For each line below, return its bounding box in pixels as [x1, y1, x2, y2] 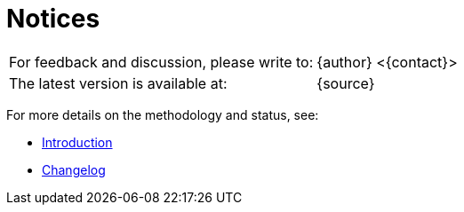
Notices [6, 4, 100, 34]
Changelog [42, 161, 106, 177]
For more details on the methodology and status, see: [6, 106, 319, 122]
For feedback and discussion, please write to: [9, 52, 314, 71]
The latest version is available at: [9, 74, 228, 92]
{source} [316, 74, 375, 92]
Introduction [42, 134, 113, 150]
